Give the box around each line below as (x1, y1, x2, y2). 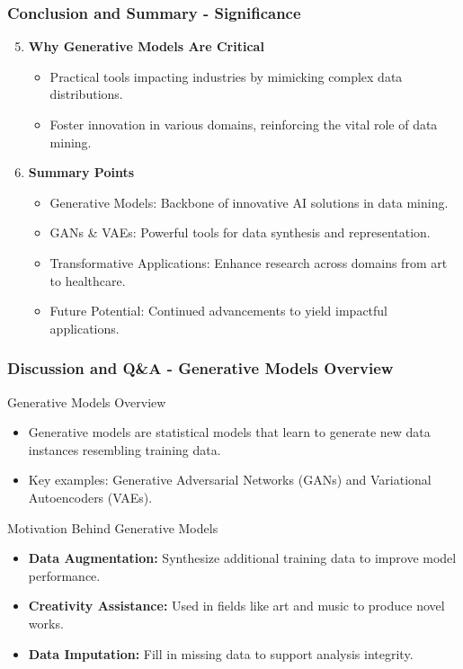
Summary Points (28, 163, 135, 182)
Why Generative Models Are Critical (28, 37, 264, 56)
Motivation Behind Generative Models (7, 518, 218, 537)
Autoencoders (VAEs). (28, 487, 153, 506)
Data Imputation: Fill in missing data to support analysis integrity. (28, 644, 414, 663)
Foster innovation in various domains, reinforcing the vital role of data (49, 115, 438, 133)
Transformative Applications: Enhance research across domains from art (49, 253, 448, 272)
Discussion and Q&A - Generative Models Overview (7, 357, 394, 379)
